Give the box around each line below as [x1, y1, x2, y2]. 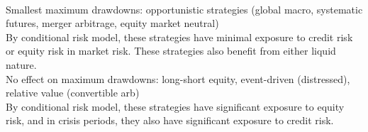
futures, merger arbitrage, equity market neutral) [6, 16, 219, 31]
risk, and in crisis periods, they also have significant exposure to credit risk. [6, 113, 334, 128]
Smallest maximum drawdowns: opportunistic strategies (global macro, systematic [6, 1, 363, 16]
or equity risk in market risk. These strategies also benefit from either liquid [6, 43, 336, 58]
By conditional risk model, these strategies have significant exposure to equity [6, 99, 345, 114]
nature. [6, 57, 37, 72]
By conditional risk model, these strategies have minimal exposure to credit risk [6, 29, 353, 44]
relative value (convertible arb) [6, 85, 140, 100]
